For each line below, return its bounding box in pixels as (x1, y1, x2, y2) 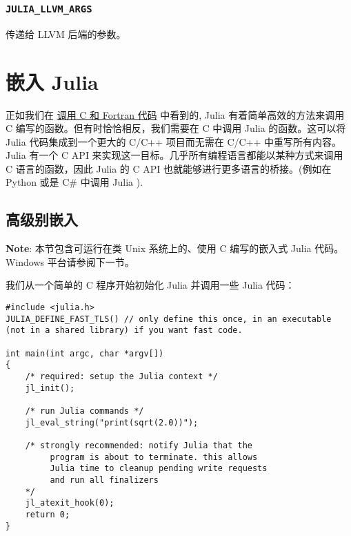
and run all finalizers (50, 475, 159, 485)
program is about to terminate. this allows (50, 452, 258, 462)
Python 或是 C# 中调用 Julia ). (6, 175, 143, 189)
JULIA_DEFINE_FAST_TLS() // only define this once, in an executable (6, 314, 332, 324)
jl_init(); (25, 383, 75, 393)
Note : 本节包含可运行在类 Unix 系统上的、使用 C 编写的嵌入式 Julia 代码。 (6, 241, 344, 256)
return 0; (25, 509, 70, 519)
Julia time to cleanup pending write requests (50, 463, 268, 474)
